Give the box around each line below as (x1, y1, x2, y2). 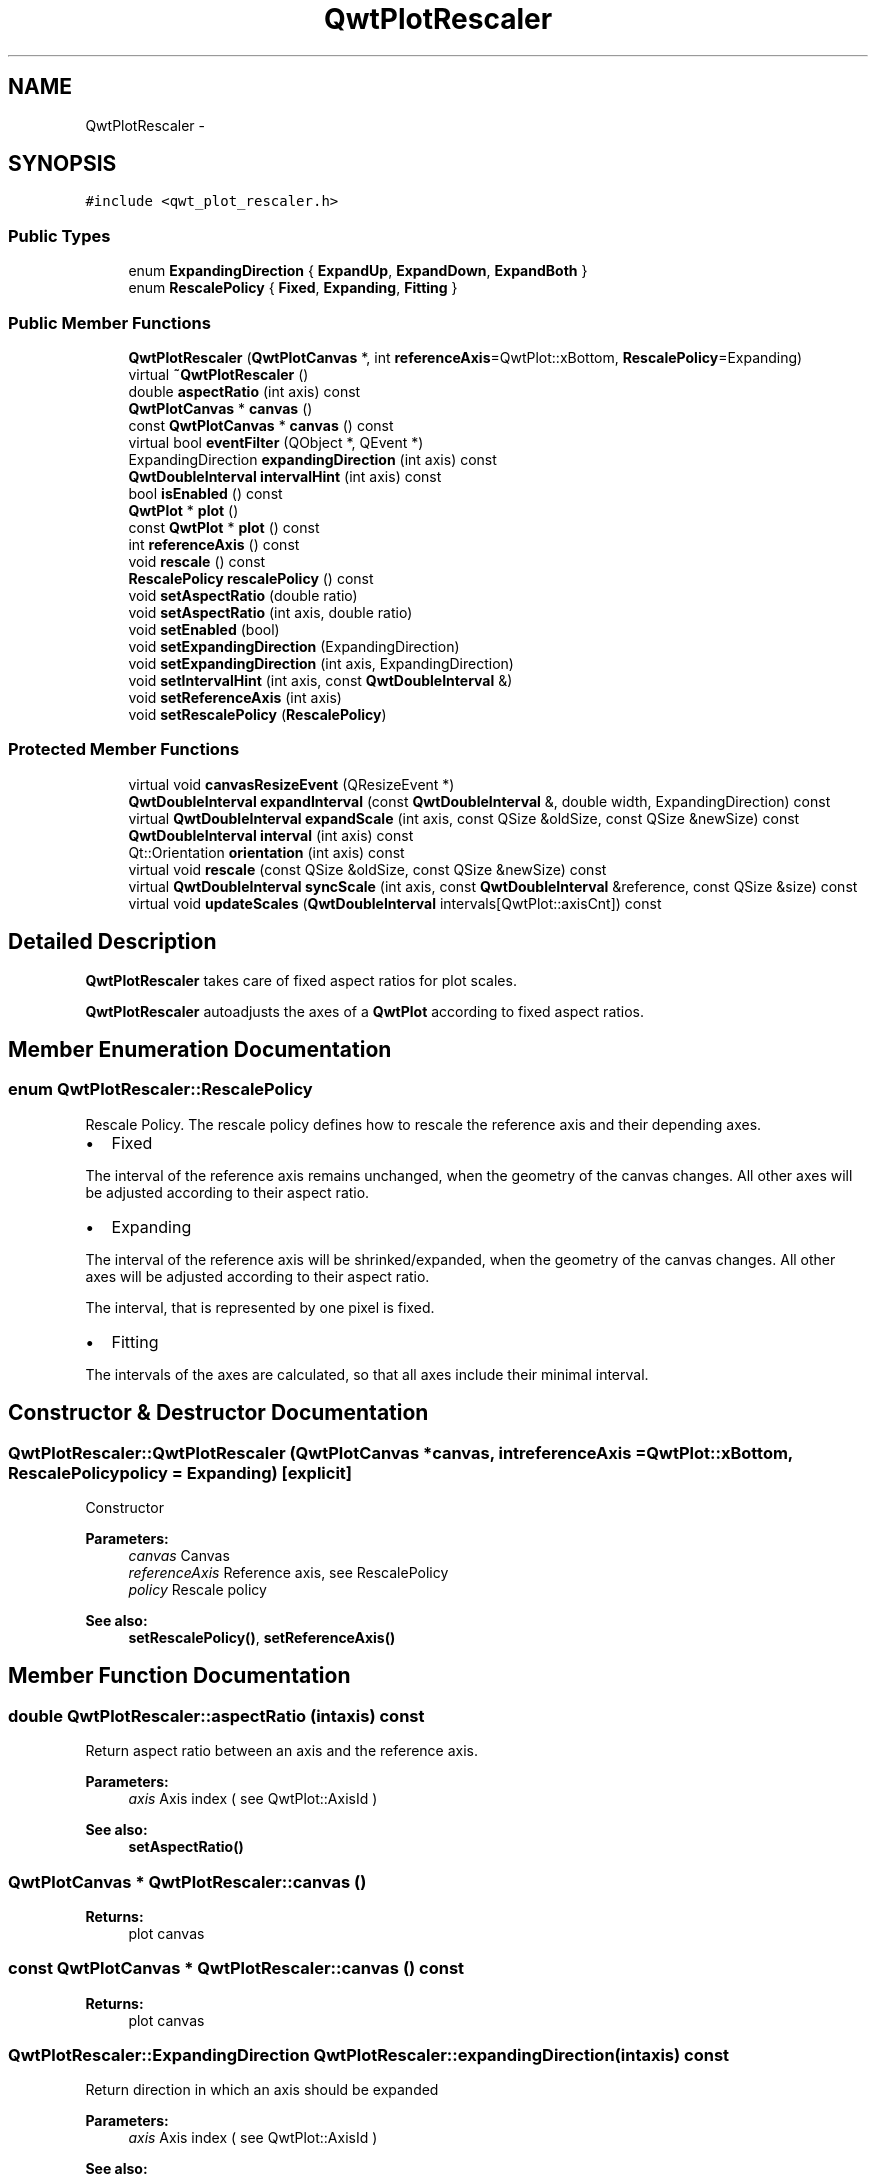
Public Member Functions (8, 312, 211, 333)
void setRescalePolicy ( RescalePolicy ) (128, 705, 387, 723)
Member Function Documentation (8, 1663, 351, 1689)
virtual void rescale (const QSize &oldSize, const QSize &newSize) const (128, 860, 607, 878)
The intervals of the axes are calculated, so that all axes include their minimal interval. (85, 1365, 649, 1383)
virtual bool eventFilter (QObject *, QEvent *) (128, 433, 424, 451)
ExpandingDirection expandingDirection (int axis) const (128, 450, 497, 468)
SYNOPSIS (8, 151, 117, 177)
